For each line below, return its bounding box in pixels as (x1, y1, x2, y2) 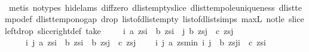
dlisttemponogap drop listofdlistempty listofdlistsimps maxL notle (36, 13, 284, 25)
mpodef (5, 13, 32, 25)
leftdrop (5, 24, 33, 36)
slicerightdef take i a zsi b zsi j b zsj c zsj (37, 24, 234, 36)
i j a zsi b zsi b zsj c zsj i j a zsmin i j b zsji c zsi (25, 36, 266, 48)
